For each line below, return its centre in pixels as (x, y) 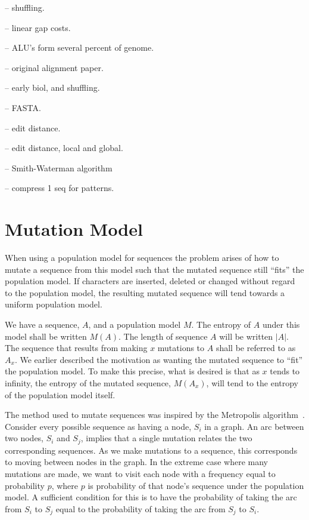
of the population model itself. (60, 394)
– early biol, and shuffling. (52, 87)
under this (281, 324)
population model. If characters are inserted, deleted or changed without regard (150, 281)
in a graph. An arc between (254, 426)
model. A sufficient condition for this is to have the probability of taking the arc (151, 497)
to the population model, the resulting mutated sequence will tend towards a (145, 292)
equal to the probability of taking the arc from (141, 508)
